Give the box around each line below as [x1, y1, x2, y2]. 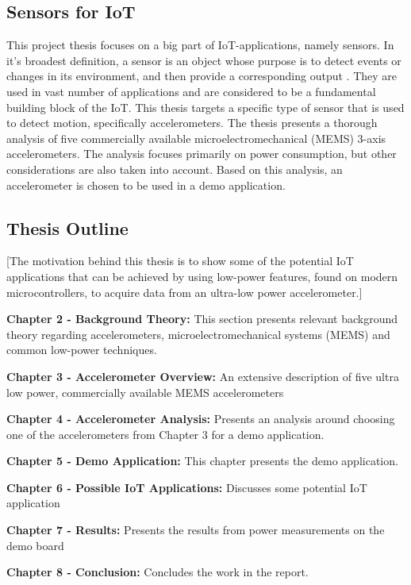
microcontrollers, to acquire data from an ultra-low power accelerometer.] [6, 283, 363, 300]
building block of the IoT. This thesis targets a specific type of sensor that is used [6, 98, 405, 115]
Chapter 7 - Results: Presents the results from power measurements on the [6, 521, 385, 538]
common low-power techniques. [6, 341, 157, 358]
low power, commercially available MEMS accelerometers [6, 383, 284, 400]
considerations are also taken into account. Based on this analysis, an [6, 160, 343, 177]
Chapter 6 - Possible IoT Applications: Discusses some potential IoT [6, 479, 367, 495]
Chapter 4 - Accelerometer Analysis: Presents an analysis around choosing [6, 410, 395, 427]
